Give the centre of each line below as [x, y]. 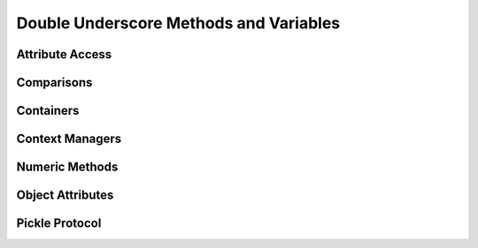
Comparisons [54, 83]
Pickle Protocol [59, 224]
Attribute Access [64, 54]
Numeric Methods [67, 167]
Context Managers [69, 139]
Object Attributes [65, 195]
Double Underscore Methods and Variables [178, 23]
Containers [48, 111]
